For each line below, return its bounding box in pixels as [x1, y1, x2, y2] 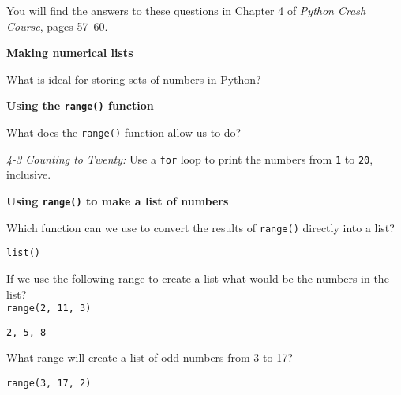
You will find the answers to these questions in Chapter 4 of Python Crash [6, 2, 366, 18]
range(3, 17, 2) [6, 378, 92, 389]
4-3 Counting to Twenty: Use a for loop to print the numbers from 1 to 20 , [6, 150, 373, 167]
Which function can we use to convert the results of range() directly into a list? [6, 219, 395, 235]
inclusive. [6, 166, 51, 182]
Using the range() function [6, 97, 154, 114]
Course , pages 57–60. [6, 17, 108, 34]
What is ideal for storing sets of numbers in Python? [6, 70, 261, 87]
